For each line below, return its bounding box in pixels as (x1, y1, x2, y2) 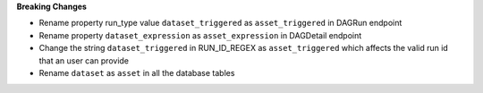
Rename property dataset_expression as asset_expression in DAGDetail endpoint (38, 30, 362, 40)
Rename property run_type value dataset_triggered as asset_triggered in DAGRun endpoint (38, 18, 402, 29)
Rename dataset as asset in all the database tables (38, 67, 235, 78)
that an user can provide (38, 55, 130, 66)
